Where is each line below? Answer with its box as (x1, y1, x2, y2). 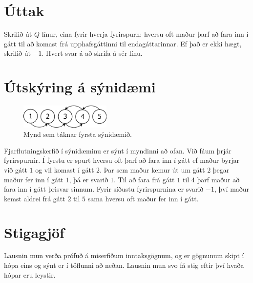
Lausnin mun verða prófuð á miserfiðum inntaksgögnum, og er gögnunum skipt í (4, 250, 244, 261)
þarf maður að (197, 174, 240, 184)
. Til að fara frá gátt (114, 174, 175, 184)
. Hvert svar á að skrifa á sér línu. (42, 48, 143, 58)
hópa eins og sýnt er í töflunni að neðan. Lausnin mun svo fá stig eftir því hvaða (4, 260, 244, 270)
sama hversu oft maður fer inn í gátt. (87, 193, 199, 203)
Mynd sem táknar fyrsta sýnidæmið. (23, 129, 132, 139)
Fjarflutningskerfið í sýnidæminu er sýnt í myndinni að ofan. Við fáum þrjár (4, 145, 232, 155)
